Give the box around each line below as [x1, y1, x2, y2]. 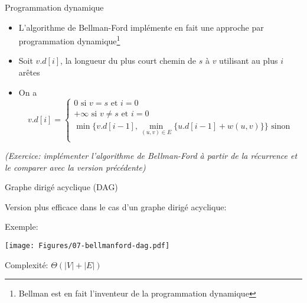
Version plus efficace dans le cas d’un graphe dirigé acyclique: [5, 200, 227, 213]
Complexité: [5, 258, 48, 271]
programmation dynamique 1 [18, 33, 120, 47]
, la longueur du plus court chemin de [60, 54, 197, 67]
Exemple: [5, 220, 38, 233]
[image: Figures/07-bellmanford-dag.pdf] [5, 242, 170, 250]
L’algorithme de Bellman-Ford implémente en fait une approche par [18, 21, 264, 33]
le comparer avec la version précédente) [5, 161, 146, 173]
